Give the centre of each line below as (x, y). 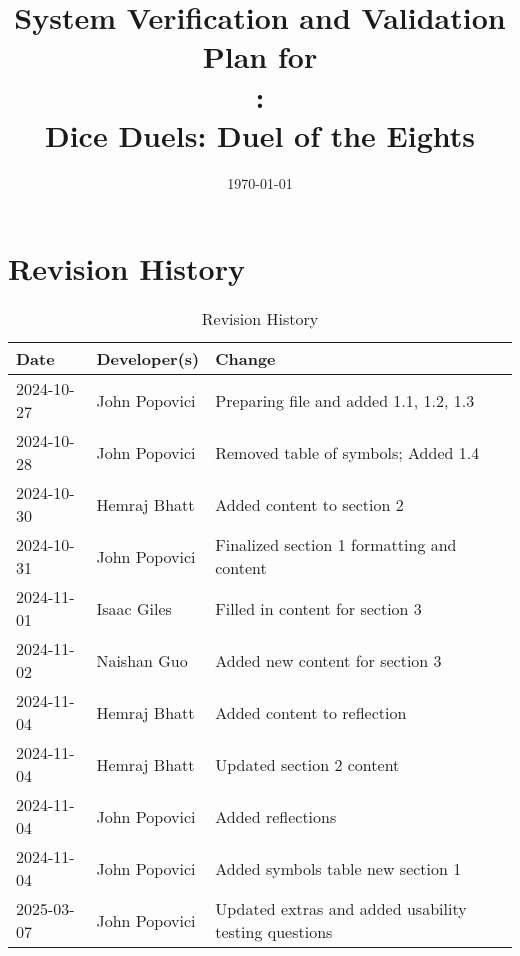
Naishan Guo (142, 660)
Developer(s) (148, 359)
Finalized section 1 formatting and (336, 545)
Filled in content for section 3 (318, 608)
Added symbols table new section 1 (338, 868)
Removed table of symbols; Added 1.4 (347, 452)
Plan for (260, 56)
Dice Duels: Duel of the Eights (260, 134)
